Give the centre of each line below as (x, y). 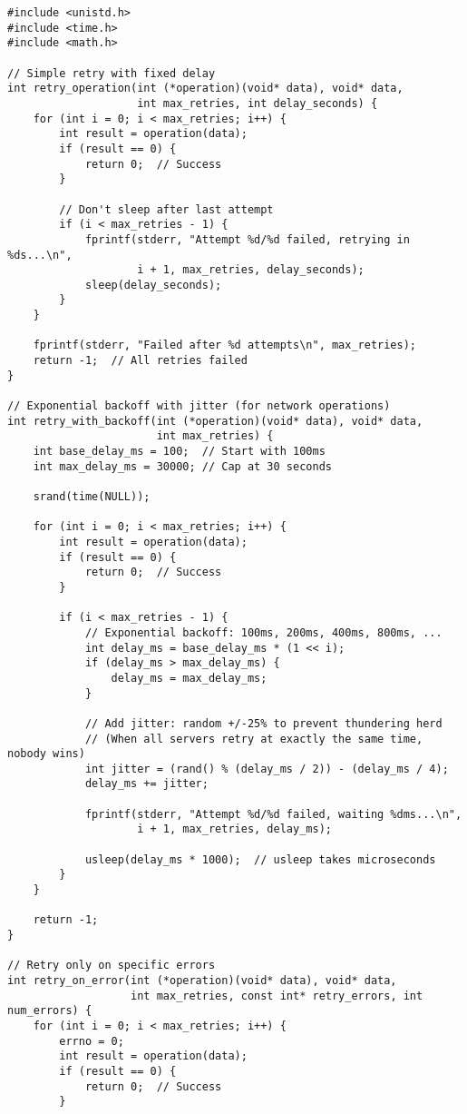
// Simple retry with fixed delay (112, 73)
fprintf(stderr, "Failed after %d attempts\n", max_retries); (225, 345)
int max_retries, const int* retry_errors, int (277, 996)
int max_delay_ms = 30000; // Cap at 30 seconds (182, 466)
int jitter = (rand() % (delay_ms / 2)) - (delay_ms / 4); (267, 769)
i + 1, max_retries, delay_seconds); (251, 270)
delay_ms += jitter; (146, 784)
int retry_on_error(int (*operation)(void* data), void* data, (202, 981)
